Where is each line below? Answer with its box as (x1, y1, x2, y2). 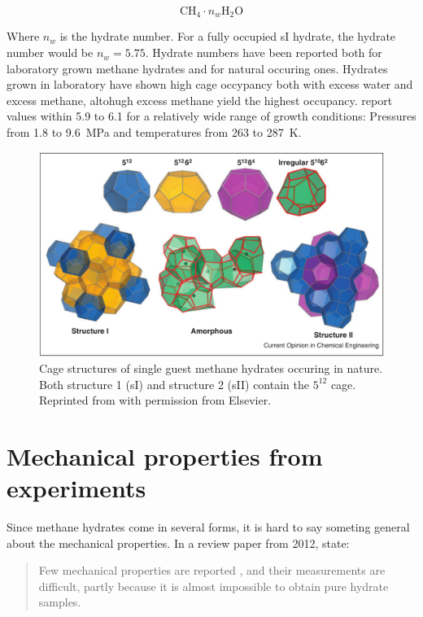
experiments (7, 471, 146, 505)
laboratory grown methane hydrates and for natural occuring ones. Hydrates (7, 59, 388, 77)
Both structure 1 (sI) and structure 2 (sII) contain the (39, 375, 309, 392)
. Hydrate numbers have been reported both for (145, 44, 382, 61)
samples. (38, 593, 81, 610)
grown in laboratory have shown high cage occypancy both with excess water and (7, 76, 413, 93)
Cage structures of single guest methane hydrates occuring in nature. (39, 359, 383, 376)
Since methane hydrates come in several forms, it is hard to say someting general (7, 519, 410, 536)
